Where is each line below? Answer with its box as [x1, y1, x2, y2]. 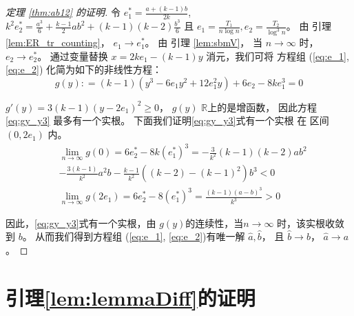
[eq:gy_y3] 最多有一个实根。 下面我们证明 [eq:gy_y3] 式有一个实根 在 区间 [6, 113, 329, 128]
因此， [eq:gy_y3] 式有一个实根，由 [6, 215, 156, 230]
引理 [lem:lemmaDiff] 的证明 [6, 283, 256, 311]
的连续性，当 [185, 215, 244, 230]
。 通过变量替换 [37, 48, 108, 63]
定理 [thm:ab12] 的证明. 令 [6, 5, 121, 19]
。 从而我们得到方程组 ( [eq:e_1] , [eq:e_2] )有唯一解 [22, 229, 245, 244]
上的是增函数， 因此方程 [207, 99, 317, 114]
